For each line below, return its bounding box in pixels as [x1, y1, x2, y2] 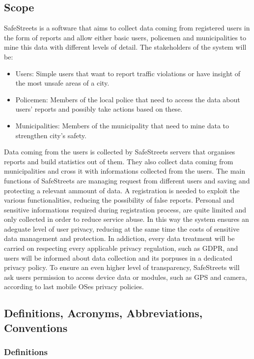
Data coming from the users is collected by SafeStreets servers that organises [4, 147, 235, 157]
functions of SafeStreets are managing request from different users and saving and [4, 175, 250, 185]
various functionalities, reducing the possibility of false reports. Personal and [4, 195, 234, 205]
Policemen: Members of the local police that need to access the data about [15, 94, 240, 104]
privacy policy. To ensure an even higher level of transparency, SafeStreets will [4, 262, 240, 272]
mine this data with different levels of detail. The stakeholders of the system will [4, 42, 247, 52]
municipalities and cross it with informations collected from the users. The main [4, 166, 245, 176]
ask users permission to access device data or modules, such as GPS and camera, [4, 271, 247, 282]
